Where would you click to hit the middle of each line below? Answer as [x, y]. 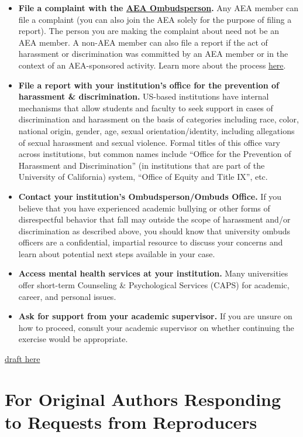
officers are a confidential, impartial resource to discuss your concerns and [151, 242]
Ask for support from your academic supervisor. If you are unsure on [155, 316]
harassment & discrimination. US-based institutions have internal [144, 96]
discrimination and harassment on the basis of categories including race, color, [159, 119]
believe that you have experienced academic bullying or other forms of [144, 208]
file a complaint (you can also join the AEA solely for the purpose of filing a [155, 19]
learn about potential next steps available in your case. [117, 253]
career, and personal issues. [67, 296]
